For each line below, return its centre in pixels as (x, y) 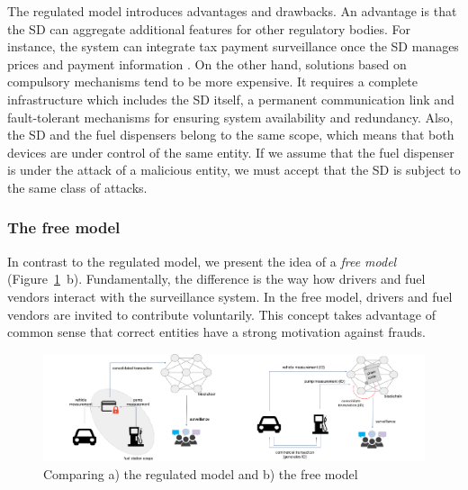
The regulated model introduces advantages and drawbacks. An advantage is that (232, 11)
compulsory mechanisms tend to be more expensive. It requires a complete (212, 82)
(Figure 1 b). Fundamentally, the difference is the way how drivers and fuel (216, 279)
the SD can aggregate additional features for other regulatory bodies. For (209, 28)
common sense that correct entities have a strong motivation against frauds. (216, 332)
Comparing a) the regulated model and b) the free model (201, 474)
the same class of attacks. (77, 187)
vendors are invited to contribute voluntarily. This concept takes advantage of (222, 314)
